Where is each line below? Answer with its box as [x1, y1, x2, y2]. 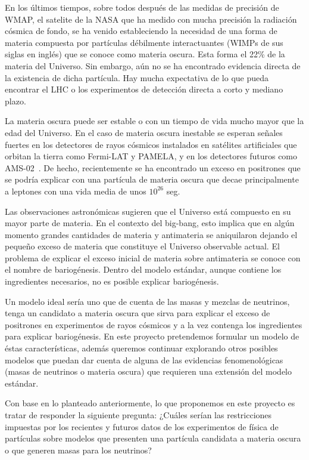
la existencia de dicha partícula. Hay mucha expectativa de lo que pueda [5, 71, 269, 84]
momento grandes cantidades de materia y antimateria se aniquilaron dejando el [5, 228, 298, 240]
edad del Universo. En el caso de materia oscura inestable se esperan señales [5, 126, 283, 138]
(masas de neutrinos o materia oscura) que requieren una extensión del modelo [5, 365, 292, 378]
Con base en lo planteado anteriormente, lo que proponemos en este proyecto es [5, 397, 295, 409]
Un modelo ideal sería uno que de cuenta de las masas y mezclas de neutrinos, [5, 295, 290, 307]
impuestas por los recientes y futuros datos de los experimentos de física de [5, 420, 279, 433]
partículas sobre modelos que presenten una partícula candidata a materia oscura [5, 432, 301, 444]
